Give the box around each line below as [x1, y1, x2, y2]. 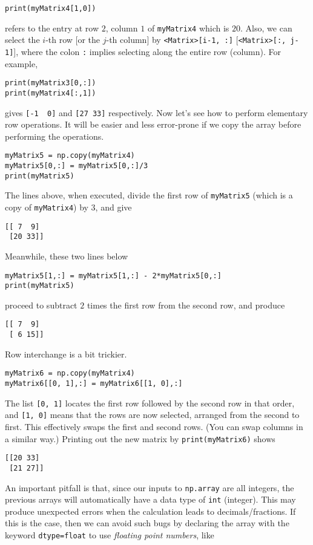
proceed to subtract [5, 298, 77, 311]
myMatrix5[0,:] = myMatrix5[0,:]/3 [5, 162, 148, 171]
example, [5, 57, 38, 70]
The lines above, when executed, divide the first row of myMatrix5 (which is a [5, 189, 293, 201]
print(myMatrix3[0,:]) [5, 79, 96, 88]
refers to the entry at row [5, 21, 99, 34]
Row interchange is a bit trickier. [5, 347, 127, 360]
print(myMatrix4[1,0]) [5, 4, 96, 13]
